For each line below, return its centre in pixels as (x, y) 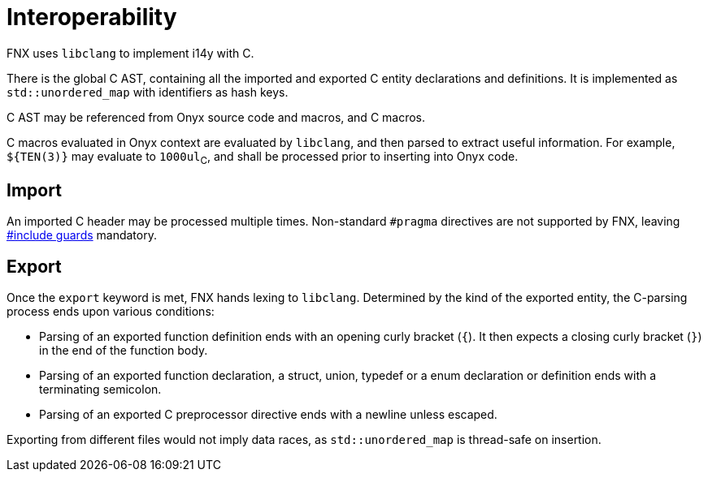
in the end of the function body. (124, 351)
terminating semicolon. (100, 390)
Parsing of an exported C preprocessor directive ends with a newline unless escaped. (268, 415)
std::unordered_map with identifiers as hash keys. (148, 92)
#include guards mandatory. (82, 235)
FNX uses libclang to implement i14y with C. (130, 53)
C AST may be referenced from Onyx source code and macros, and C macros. (216, 117)
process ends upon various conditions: (111, 312)
